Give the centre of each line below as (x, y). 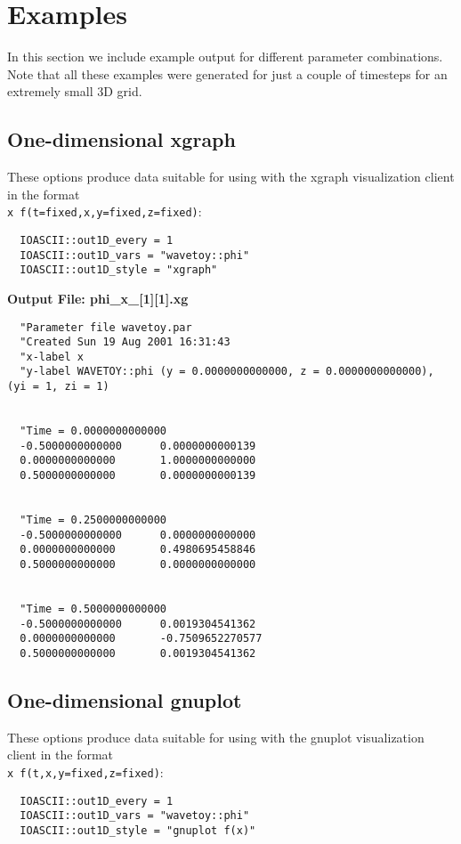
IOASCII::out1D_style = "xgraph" (119, 270)
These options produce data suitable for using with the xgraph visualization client (231, 177)
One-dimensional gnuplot (125, 700)
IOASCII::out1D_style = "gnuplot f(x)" (138, 830)
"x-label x (52, 357)
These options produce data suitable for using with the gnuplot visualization (216, 737)
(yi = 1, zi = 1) (58, 387)
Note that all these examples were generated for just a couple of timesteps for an (227, 73)
